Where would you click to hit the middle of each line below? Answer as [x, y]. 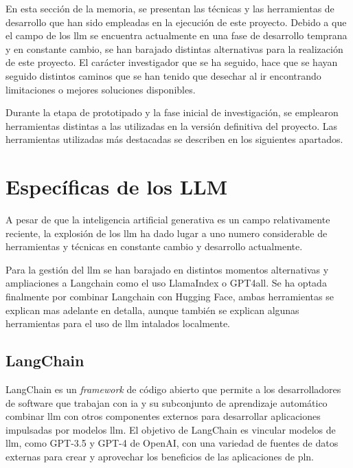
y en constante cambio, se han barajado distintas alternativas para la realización [174, 48]
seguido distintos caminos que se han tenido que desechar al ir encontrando [163, 75]
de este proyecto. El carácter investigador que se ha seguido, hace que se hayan [172, 62]
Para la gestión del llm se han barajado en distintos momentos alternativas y [167, 269]
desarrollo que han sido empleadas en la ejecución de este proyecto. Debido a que [176, 22]
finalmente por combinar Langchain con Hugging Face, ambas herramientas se [170, 297]
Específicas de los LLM [117, 187]
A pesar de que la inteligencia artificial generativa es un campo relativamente [168, 220]
